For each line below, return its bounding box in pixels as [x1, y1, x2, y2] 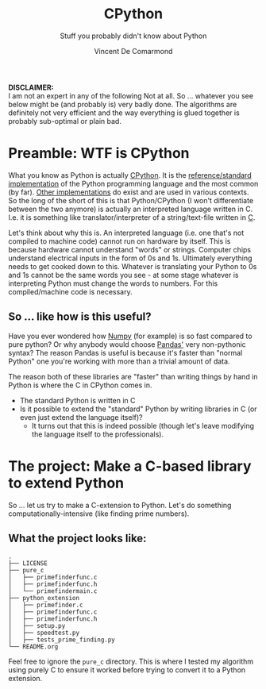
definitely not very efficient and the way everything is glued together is [8, 108, 240, 117]
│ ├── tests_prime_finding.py [8, 636, 115, 644]
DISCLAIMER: [8, 83, 54, 92]
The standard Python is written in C [19, 395, 137, 405]
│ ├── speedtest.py [8, 629, 80, 637]
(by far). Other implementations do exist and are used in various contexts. [8, 187, 249, 197]
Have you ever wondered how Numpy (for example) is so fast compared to [8, 331, 253, 341]
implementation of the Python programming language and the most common [8, 179, 259, 188]
